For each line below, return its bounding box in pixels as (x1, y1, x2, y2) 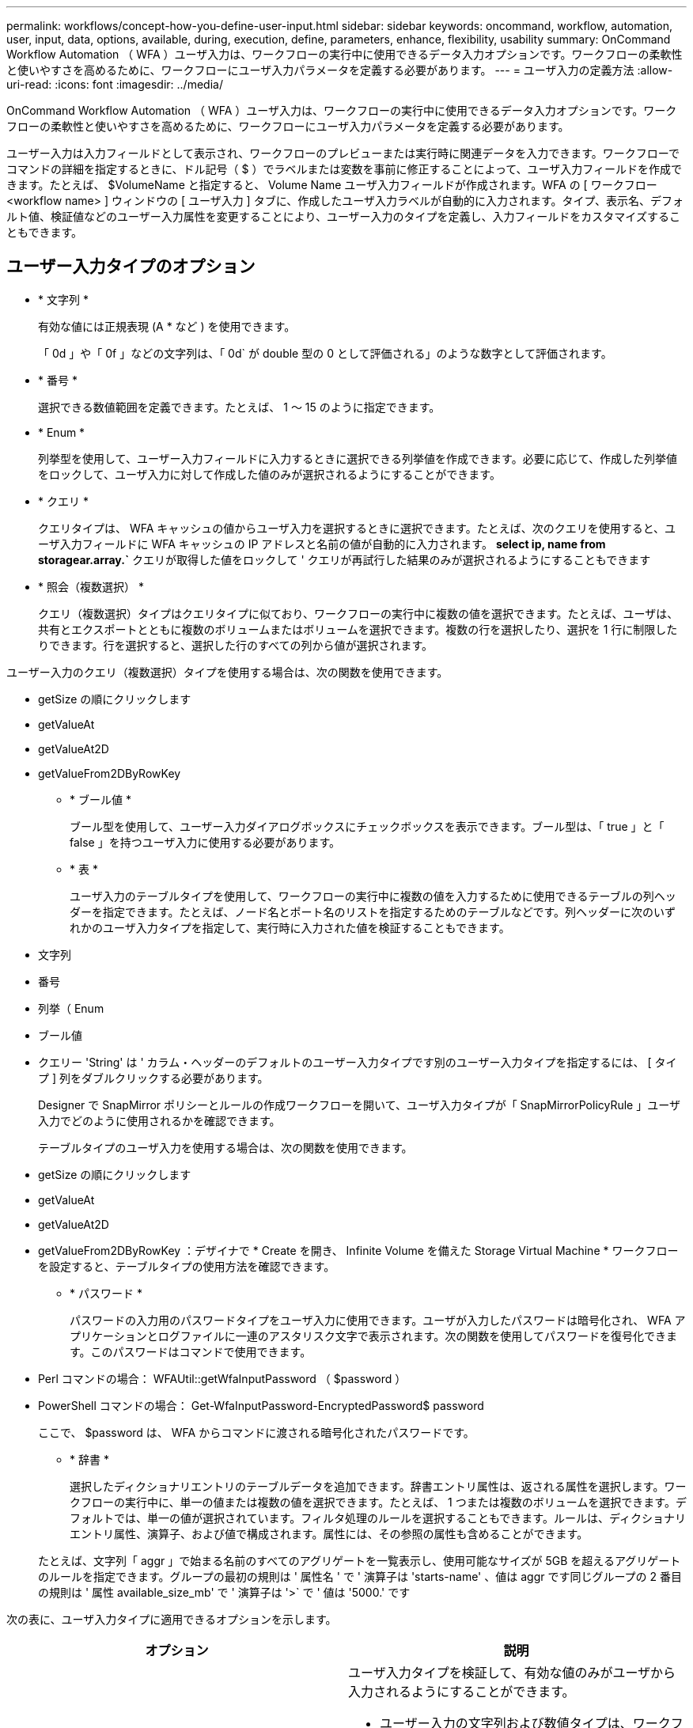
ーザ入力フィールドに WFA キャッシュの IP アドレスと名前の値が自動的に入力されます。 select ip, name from (38, 536, 606, 551)
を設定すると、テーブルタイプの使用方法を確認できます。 (38, 1259, 335, 1273)
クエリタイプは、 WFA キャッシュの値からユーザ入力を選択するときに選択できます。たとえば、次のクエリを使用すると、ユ (38, 521, 676, 535)
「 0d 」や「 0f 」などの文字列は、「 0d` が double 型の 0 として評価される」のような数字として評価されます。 (38, 346, 612, 360)
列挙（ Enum (38, 1001, 104, 1015)
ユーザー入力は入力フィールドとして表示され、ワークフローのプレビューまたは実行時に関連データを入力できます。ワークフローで (6, 146, 680, 160)
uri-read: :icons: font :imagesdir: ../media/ (6, 78, 223, 91)
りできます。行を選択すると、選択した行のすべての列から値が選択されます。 (38, 638, 434, 652)
